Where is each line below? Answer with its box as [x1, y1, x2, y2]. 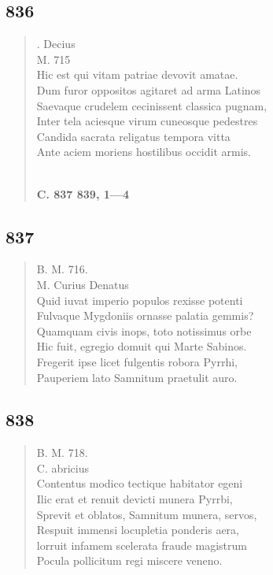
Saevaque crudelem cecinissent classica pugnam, [36, 97, 267, 113]
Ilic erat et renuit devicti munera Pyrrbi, [36, 491, 233, 507]
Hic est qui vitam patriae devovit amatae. [36, 66, 238, 83]
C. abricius [36, 459, 90, 476]
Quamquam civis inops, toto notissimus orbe [36, 322, 252, 339]
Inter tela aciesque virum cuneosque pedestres [36, 113, 258, 129]
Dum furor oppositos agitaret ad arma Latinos [36, 81, 261, 98]
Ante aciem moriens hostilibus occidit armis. [36, 143, 251, 160]
